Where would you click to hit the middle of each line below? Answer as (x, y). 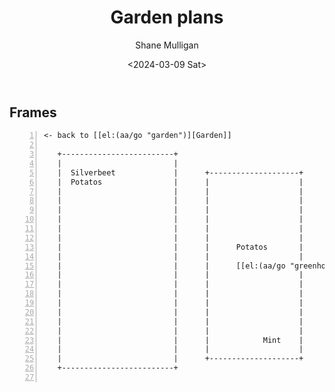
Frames (33, 112)
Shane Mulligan (167, 45)
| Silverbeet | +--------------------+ (180, 172)
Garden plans (167, 17)
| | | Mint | (180, 340)
